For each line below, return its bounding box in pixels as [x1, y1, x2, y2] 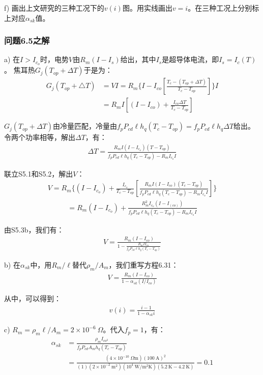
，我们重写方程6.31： [108, 259, 179, 270]
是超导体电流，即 [162, 54, 219, 65]
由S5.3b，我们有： [4, 224, 64, 235]
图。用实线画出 [122, 3, 172, 13]
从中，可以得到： [4, 293, 61, 304]
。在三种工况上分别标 [188, 3, 259, 13]
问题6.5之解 [4, 34, 50, 47]
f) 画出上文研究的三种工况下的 [4, 3, 104, 13]
